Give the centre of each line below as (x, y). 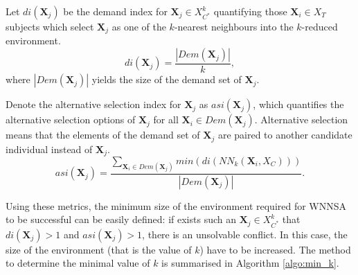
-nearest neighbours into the (234, 26)
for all (166, 119)
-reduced (320, 26)
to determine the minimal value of (78, 263)
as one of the (139, 26)
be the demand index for (115, 11)
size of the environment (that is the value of (99, 249)
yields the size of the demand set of (167, 79)
